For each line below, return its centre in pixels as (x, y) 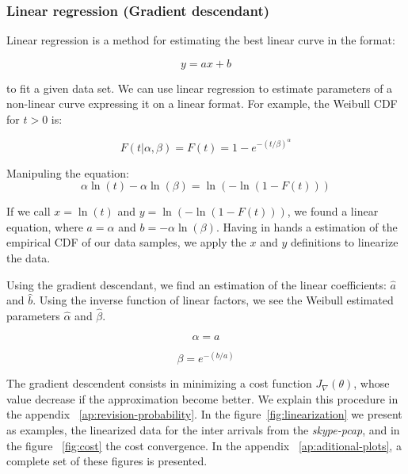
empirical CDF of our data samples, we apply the (126, 242)
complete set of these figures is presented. (107, 461)
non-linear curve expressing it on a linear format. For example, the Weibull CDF (202, 103)
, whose (372, 383)
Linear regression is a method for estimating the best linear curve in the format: (201, 40)
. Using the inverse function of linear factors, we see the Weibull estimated (213, 300)
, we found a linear (333, 211)
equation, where (45, 226)
